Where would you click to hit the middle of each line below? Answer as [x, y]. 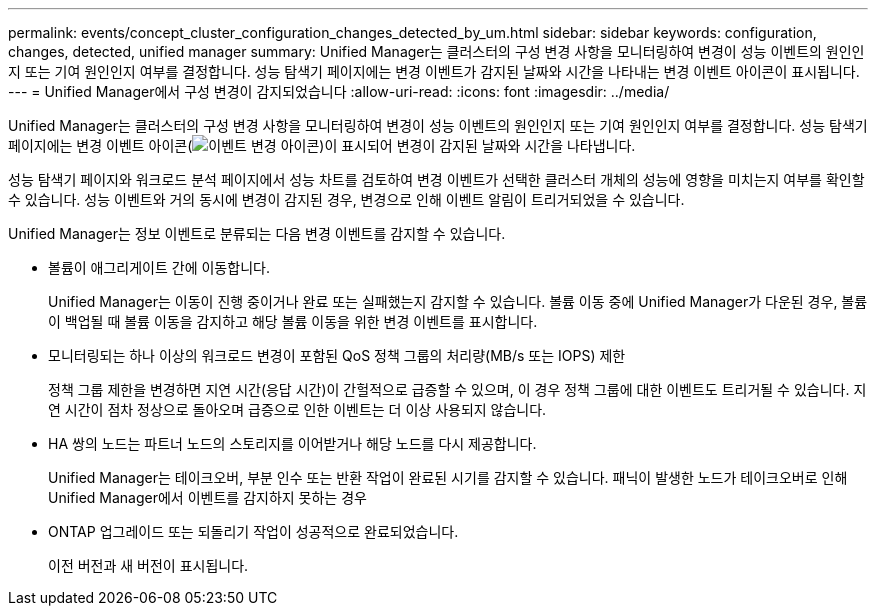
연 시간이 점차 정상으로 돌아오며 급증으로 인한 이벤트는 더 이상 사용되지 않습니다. [297, 409]
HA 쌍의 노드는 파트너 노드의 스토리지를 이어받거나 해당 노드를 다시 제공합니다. [292, 443]
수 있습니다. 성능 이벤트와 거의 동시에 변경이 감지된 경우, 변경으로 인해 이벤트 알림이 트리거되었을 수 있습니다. [346, 199]
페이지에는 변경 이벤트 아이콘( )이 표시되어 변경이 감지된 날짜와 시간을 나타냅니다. [322, 145]
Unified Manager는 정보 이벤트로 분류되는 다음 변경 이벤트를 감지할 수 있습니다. [257, 233]
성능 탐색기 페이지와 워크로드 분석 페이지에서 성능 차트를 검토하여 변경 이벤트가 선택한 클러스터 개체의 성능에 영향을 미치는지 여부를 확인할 [436, 179]
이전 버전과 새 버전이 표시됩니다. [148, 565]
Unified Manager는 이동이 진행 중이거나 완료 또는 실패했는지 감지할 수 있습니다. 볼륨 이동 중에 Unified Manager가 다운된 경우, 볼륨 [458, 301]
